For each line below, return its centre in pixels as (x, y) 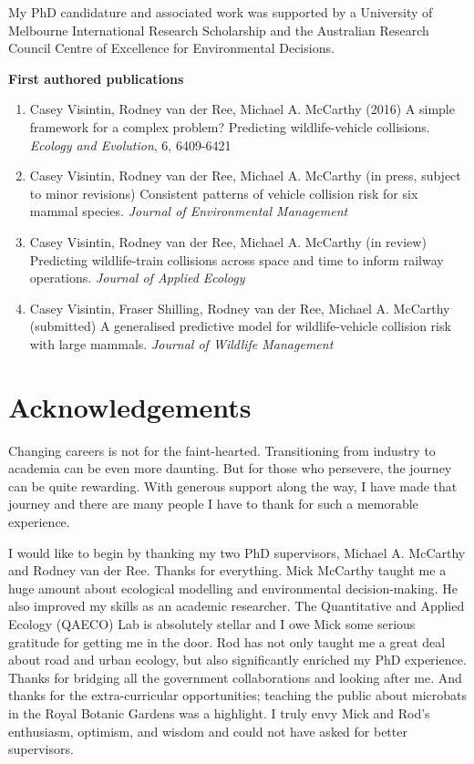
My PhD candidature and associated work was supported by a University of (221, 12)
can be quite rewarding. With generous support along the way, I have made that (233, 485)
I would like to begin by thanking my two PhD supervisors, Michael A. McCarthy (237, 552)
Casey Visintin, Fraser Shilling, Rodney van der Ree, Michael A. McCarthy (240, 308)
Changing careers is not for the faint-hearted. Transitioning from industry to (222, 450)
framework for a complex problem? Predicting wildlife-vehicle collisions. (230, 126)
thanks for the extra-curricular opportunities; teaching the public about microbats (238, 695)
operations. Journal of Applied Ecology (137, 278)
